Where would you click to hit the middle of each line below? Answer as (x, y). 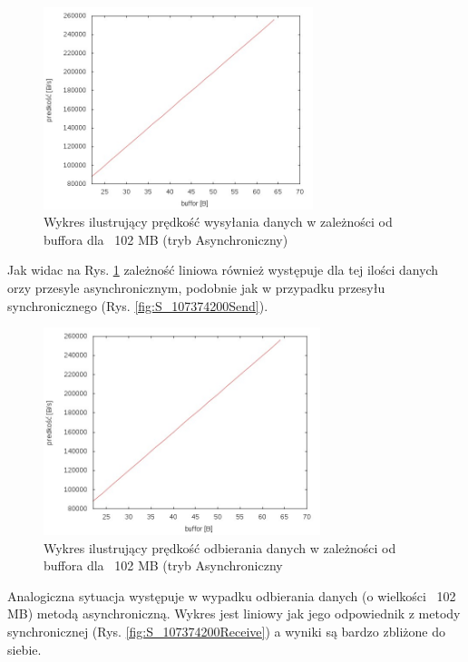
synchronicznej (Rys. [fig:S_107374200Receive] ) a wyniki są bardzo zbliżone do (226, 632)
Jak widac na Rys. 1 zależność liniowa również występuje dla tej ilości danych (223, 270)
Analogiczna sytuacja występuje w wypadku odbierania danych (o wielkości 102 (232, 595)
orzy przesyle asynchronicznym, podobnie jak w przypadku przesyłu (196, 287)
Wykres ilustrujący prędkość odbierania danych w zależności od (220, 547)
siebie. (24, 649)
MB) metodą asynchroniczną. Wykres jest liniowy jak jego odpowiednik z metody (234, 613)
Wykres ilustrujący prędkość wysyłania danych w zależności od (218, 222)
